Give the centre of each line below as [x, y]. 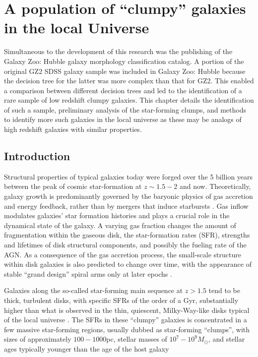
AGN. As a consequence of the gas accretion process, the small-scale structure [123, 254]
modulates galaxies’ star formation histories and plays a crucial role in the [117, 215]
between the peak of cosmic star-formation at [73, 186]
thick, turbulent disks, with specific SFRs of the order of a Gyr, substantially [121, 300]
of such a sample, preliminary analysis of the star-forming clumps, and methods [125, 109]
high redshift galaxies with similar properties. [73, 129]
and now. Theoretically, [215, 186]
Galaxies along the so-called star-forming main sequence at [94, 290]
